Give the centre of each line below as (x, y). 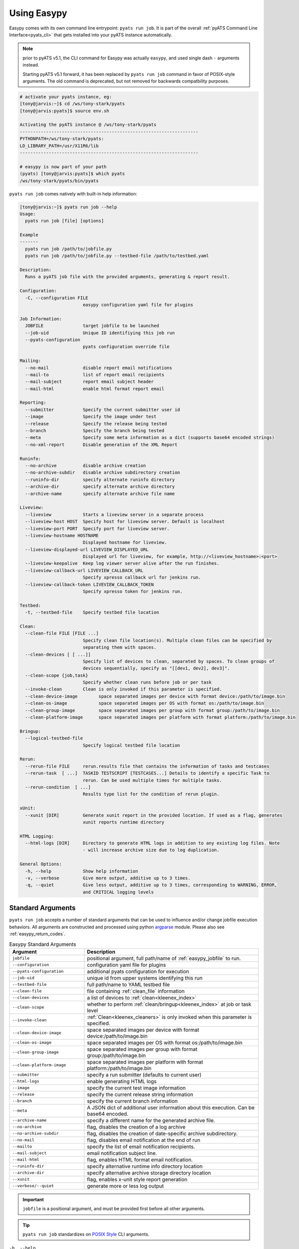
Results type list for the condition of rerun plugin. (151, 794)
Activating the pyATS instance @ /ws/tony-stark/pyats (88, 125)
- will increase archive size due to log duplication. (151, 850)
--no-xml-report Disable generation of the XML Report (101, 444)
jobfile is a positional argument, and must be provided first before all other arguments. (114, 1209)
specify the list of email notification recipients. (141, 1147)
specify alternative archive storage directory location (149, 1173)
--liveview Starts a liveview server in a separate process (114, 514)
